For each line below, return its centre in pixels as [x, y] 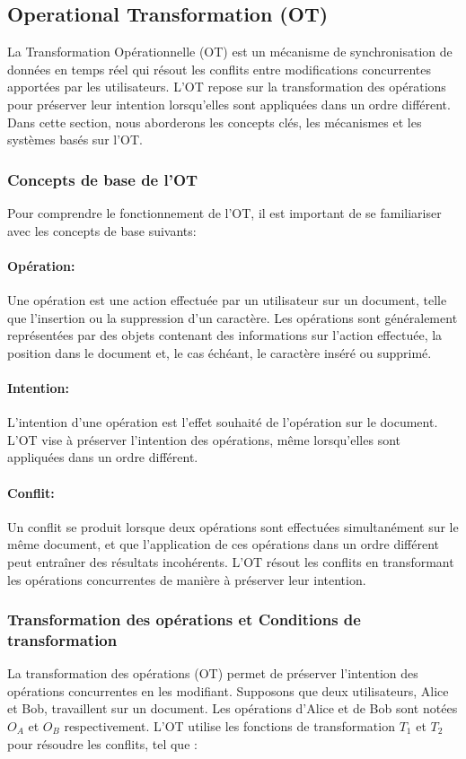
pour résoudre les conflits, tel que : [102, 743]
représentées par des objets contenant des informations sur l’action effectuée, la [225, 335]
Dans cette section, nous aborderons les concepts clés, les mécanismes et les [215, 122]
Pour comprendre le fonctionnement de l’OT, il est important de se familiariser [224, 212]
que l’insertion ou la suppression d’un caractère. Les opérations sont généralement [233, 317]
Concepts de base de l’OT [103, 179]
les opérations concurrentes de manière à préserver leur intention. [187, 579]
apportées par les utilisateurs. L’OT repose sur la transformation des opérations [227, 87]
